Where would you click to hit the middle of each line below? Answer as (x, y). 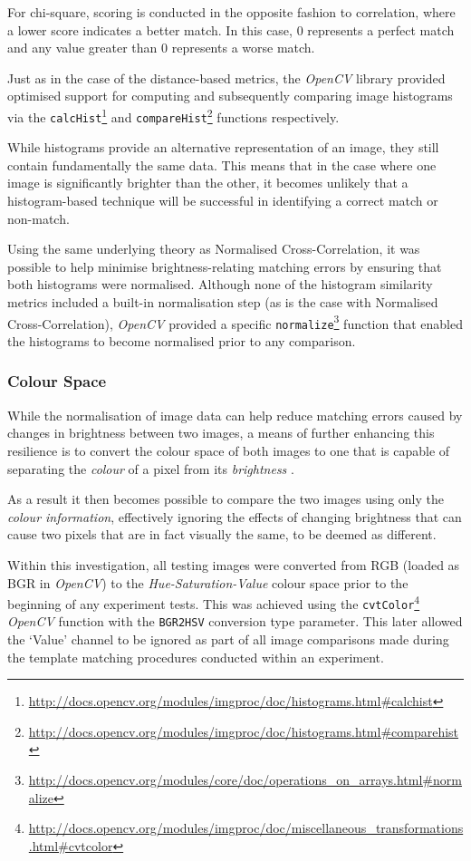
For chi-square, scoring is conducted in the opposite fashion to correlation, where (231, 12)
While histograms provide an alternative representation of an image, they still (223, 147)
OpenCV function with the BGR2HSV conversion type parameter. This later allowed (235, 621)
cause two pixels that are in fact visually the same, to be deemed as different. (222, 534)
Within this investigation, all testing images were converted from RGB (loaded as (234, 564)
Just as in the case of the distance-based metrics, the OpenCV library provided (226, 77)
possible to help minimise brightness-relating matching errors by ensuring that (225, 266)
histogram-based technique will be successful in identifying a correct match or (223, 201)
